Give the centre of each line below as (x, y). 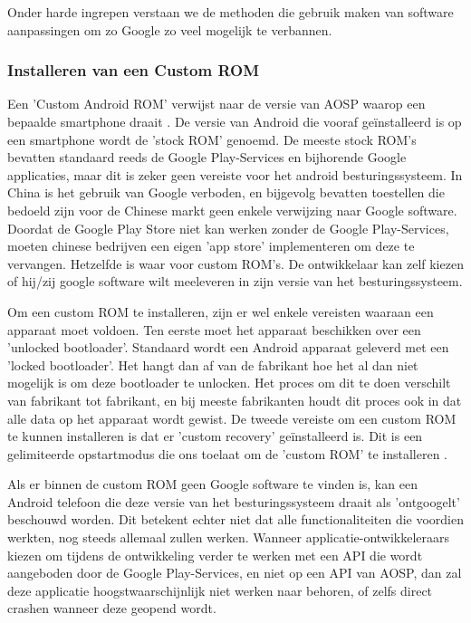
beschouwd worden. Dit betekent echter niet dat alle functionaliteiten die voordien (236, 519)
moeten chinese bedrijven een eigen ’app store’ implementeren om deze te (211, 246)
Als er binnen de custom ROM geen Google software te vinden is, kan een (212, 484)
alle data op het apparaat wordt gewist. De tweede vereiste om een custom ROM (232, 418)
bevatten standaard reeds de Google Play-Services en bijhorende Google (207, 157)
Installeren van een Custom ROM (134, 70)
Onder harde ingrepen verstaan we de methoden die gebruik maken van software (231, 12)
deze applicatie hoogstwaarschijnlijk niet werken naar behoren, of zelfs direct (220, 590)
